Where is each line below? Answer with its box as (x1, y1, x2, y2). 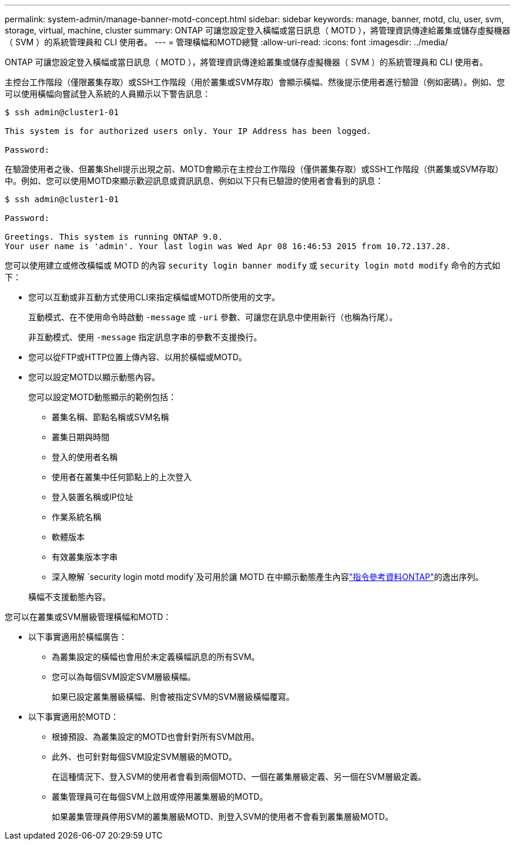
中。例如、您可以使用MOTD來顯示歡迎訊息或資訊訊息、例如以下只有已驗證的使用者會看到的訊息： (5, 176, 384, 186)
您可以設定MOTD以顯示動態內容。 (28, 372, 160, 382)
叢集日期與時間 (52, 432, 109, 442)
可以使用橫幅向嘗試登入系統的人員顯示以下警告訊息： (5, 89, 210, 99)
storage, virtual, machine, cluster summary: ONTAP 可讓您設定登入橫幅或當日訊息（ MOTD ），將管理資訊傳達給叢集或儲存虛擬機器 (5, 25, 510, 35)
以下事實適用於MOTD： (28, 712, 119, 722)
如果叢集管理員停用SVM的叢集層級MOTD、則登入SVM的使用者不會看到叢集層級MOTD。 (52, 812, 393, 821)
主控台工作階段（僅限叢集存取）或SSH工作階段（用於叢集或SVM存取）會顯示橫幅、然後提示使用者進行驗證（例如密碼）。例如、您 (5, 77, 505, 87)
